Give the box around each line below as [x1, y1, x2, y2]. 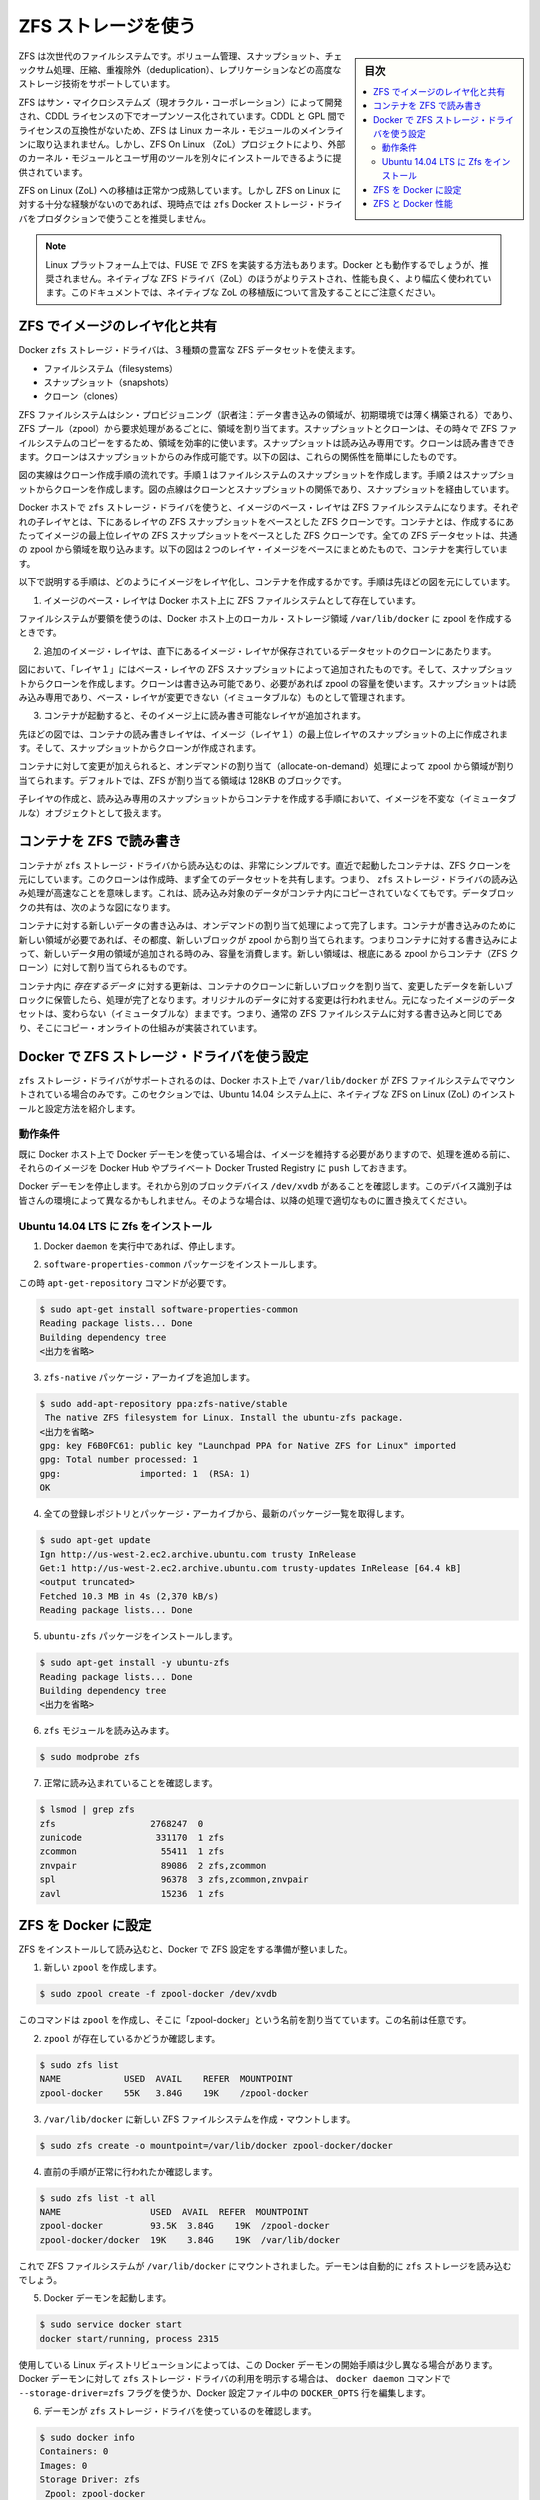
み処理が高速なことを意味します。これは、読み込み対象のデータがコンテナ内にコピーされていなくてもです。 [18, 887, 463, 899]
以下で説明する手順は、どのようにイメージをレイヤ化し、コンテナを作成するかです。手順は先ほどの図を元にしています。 [18, 576, 516, 588]
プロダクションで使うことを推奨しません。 [35, 212, 212, 224]
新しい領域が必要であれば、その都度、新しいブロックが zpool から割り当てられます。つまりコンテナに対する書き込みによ [18, 933, 519, 945]
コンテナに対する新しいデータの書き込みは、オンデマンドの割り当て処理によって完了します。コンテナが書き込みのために [18, 920, 517, 932]
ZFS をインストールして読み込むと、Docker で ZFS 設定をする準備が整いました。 [18, 1943, 353, 1955]
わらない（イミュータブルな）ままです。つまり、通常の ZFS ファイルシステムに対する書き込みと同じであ [70, 1008, 503, 1020]
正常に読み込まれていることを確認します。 [43, 1777, 219, 1789]
